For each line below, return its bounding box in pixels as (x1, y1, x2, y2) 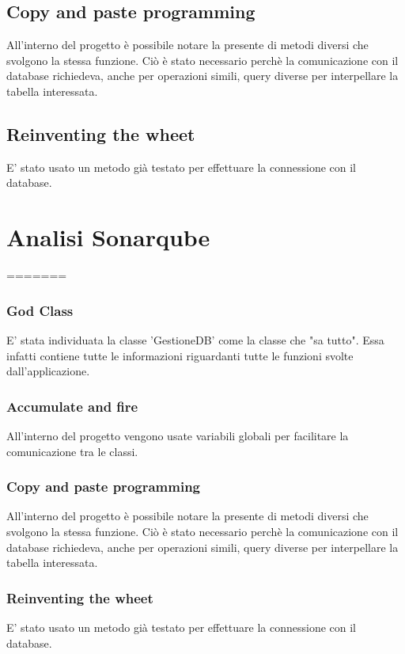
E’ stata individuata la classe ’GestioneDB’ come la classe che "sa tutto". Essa (6, 331, 384, 348)
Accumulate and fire (6, 396, 138, 416)
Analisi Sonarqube (6, 221, 210, 253)
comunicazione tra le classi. (6, 443, 138, 459)
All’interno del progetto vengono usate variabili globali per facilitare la (6, 427, 349, 443)
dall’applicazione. (6, 363, 90, 379)
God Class (6, 300, 74, 320)
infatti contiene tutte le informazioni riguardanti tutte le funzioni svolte (6, 347, 354, 363)
